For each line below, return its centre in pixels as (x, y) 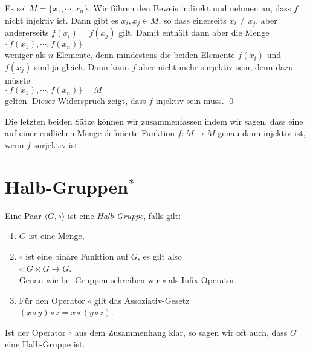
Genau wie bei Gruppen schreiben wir (89, 280)
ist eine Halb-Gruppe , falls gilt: (124, 215)
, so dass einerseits (192, 20)
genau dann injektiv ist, (262, 133)
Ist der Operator (35, 332)
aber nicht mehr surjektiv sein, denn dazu (216, 66)
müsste (18, 80)
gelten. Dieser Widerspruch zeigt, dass (76, 101)
